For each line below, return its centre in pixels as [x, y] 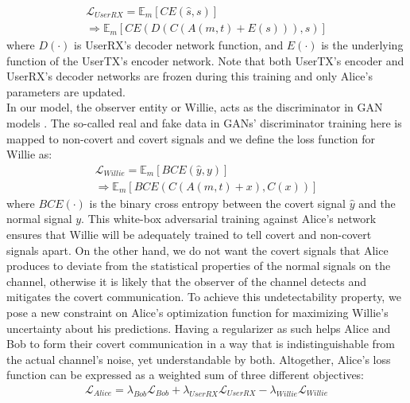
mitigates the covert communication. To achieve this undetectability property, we [204, 297]
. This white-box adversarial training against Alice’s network [229, 219]
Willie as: [29, 154]
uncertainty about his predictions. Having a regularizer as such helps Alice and [199, 328]
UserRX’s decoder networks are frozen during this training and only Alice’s [190, 76]
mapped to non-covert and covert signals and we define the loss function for [191, 138]
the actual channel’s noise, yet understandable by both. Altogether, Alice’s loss [199, 359]
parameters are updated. [66, 91]
